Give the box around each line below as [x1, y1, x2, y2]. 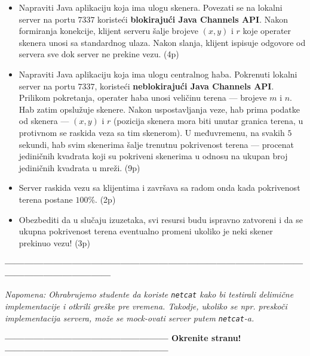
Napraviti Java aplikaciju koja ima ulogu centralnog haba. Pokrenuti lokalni [19, 67, 297, 80]
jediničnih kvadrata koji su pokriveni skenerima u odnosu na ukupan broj [19, 150, 288, 162]
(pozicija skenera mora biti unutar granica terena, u [113, 114, 303, 127]
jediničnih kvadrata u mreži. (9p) [19, 161, 140, 174]
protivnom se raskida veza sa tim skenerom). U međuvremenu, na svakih [19, 126, 285, 138]
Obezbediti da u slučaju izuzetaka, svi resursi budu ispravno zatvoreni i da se [19, 213, 303, 225]
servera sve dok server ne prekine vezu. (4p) [19, 48, 179, 60]
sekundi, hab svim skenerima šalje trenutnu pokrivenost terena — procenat [19, 138, 294, 150]
